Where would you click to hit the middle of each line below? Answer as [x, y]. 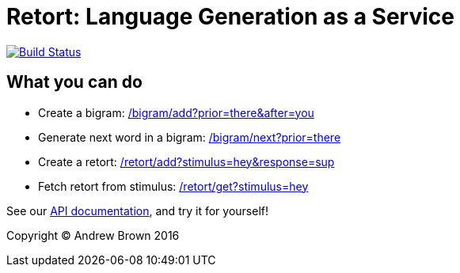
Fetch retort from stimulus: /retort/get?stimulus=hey [173, 186]
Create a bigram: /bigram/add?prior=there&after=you [176, 112]
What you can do [74, 82]
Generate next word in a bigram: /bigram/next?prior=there [190, 137]
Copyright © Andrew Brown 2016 [93, 235]
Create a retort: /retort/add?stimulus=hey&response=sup [186, 161]
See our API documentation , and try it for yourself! [137, 210]
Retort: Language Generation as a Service [230, 17]
